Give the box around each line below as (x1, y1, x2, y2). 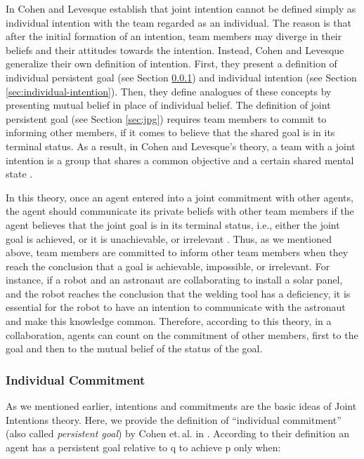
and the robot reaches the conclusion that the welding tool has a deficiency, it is (6, 286, 351, 300)
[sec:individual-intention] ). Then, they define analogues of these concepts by (6, 84, 332, 98)
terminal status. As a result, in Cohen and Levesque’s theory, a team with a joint (6, 138, 356, 153)
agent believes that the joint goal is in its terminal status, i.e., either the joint (6, 217, 340, 232)
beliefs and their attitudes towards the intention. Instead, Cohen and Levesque (6, 42, 344, 57)
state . (6, 166, 33, 181)
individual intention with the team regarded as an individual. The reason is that (6, 15, 351, 29)
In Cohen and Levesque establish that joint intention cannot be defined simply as (6, 1, 356, 15)
